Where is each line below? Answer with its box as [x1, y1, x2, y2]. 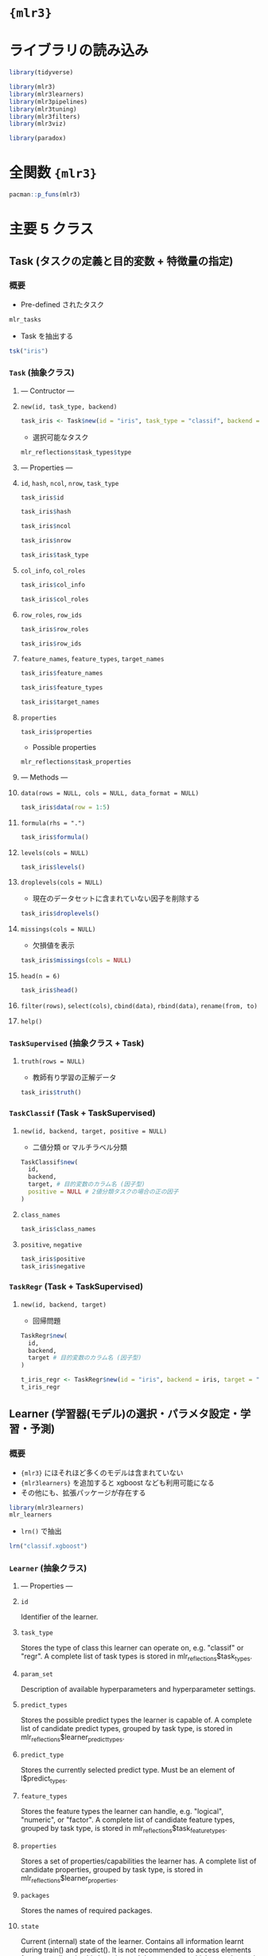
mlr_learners [9, 1511, 52, 1519]
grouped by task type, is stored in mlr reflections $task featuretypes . [20, 1823, 227, 1835]
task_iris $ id [20, 493, 64, 502]
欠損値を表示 [32, 941, 75, 950]
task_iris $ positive [20, 1255, 86, 1263]
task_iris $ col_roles [20, 595, 89, 603]
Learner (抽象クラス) [9, 1563, 87, 1574]
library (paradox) [9, 134, 67, 143]
